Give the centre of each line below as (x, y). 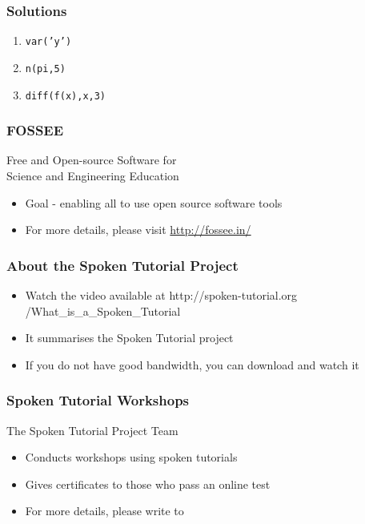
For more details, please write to (104, 511)
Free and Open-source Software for (92, 160)
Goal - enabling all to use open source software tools (154, 202)
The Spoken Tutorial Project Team (92, 430)
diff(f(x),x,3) (66, 96)
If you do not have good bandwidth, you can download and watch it (192, 364)
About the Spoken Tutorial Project (122, 265)
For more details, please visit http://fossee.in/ (138, 230)
